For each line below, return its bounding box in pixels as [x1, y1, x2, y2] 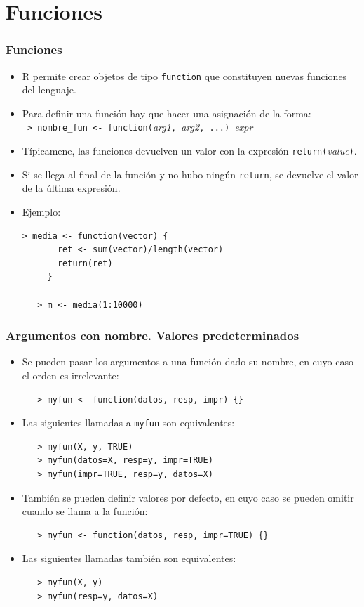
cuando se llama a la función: [22, 504, 148, 518]
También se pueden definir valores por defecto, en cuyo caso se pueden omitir [22, 490, 354, 504]
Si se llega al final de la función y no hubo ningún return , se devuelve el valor [22, 167, 358, 181]
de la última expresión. [22, 181, 121, 195]
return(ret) [57, 258, 113, 268]
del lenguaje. [22, 82, 76, 97]
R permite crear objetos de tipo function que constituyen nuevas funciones [22, 68, 347, 83]
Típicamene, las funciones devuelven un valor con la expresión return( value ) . [22, 143, 357, 158]
